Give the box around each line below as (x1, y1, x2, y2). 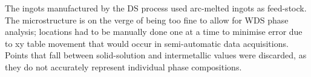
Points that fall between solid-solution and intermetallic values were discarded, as (5, 49, 307, 61)
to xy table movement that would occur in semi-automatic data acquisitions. (5, 37, 289, 49)
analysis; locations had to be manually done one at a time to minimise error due (5, 25, 303, 38)
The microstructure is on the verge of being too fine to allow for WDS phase (5, 13, 289, 26)
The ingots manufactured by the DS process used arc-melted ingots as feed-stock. (5, 2, 307, 14)
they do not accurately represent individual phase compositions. (5, 60, 242, 73)
